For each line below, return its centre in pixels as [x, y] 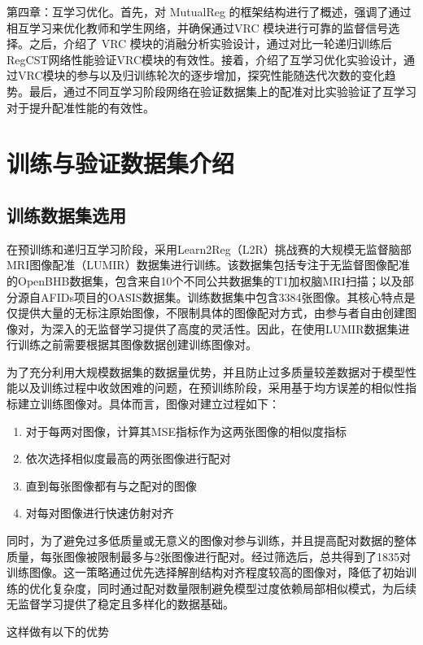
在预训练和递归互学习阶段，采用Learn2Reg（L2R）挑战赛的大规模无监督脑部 [209, 248]
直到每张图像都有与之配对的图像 [111, 485]
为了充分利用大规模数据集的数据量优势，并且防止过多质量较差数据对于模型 [206, 371]
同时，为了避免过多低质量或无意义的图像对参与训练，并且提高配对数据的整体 [211, 540]
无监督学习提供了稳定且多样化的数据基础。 [120, 604]
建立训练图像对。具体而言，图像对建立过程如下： [148, 404]
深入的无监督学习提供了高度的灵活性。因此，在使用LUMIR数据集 [225, 328]
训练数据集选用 [66, 214]
